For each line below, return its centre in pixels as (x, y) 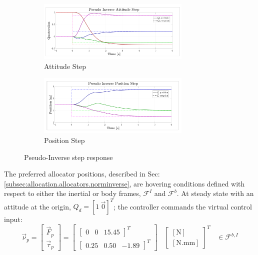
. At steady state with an (215, 193)
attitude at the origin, (37, 206)
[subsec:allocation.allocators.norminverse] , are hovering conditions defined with (124, 183)
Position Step (64, 140)
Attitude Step (65, 66)
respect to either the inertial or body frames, (72, 193)
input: (13, 219)
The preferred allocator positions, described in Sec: (82, 174)
